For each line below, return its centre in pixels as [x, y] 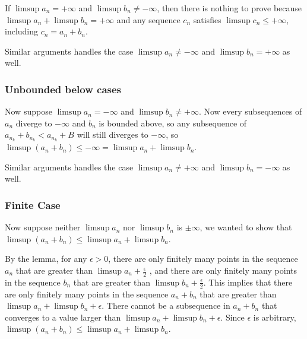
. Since [232, 317]
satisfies [207, 19]
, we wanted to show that [246, 227]
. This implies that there [248, 282]
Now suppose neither [43, 227]
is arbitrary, [275, 317]
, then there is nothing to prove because [230, 8]
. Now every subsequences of [250, 111]
